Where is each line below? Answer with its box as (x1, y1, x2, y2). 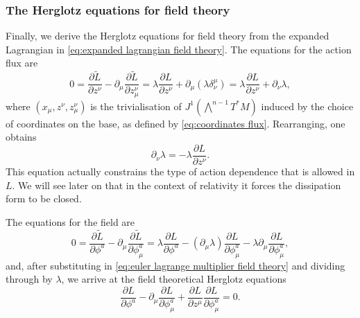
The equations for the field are (6, 214, 135, 229)
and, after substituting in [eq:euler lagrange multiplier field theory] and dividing (6, 258, 345, 272)
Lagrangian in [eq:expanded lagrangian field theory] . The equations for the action (6, 42, 352, 56)
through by (6, 272, 53, 286)
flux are (6, 55, 38, 70)
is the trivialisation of (90, 98, 182, 113)
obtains (6, 130, 37, 144)
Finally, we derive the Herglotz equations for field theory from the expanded (6, 28, 329, 43)
